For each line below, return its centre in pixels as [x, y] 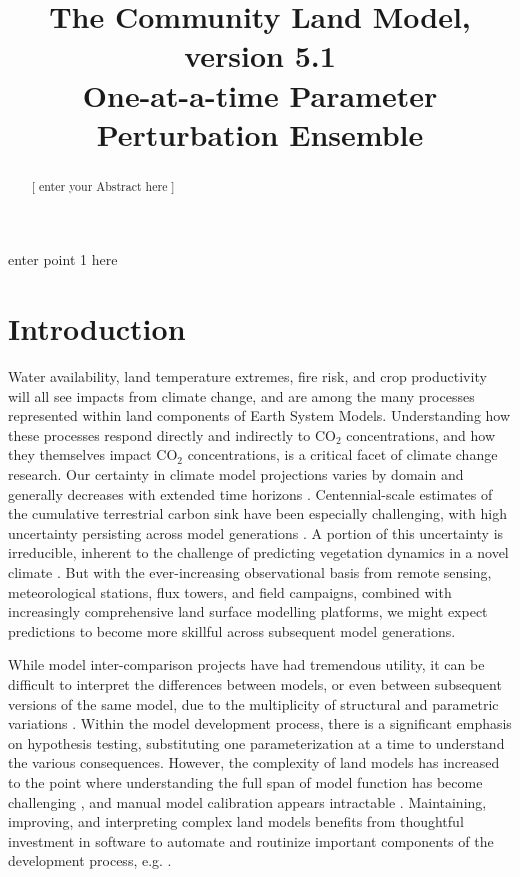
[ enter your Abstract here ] [103, 185]
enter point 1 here [63, 259]
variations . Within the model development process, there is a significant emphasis [260, 723]
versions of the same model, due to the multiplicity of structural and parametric [253, 703]
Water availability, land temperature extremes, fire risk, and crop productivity [247, 376]
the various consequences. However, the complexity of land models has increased [254, 762]
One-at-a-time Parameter [260, 94]
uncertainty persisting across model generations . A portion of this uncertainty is [256, 532]
